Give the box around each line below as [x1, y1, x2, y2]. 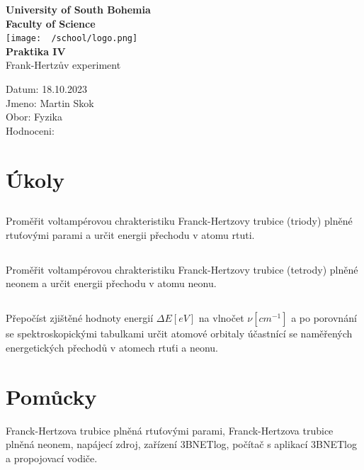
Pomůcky [6, 381, 97, 410]
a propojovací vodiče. [6, 450, 98, 465]
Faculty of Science [6, 16, 96, 30]
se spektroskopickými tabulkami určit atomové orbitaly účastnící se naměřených [6, 326, 353, 341]
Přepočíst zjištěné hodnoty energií [6, 310, 154, 325]
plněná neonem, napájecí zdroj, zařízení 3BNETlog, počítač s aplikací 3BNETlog [6, 437, 358, 452]
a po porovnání [291, 310, 357, 325]
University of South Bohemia [6, 2, 151, 16]
